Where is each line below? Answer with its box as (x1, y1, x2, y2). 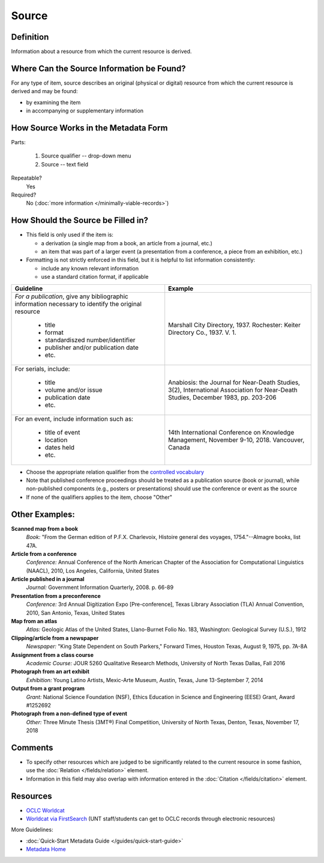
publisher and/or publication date (44, 343, 139, 352)
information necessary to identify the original (14, 299, 142, 308)
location (44, 436, 68, 444)
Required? (11, 191, 37, 198)
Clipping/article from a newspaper (11, 634, 99, 641)
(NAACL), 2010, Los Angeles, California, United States (26, 567, 160, 574)
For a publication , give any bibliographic (14, 292, 128, 300)
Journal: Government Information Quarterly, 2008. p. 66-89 (26, 584, 174, 591)
